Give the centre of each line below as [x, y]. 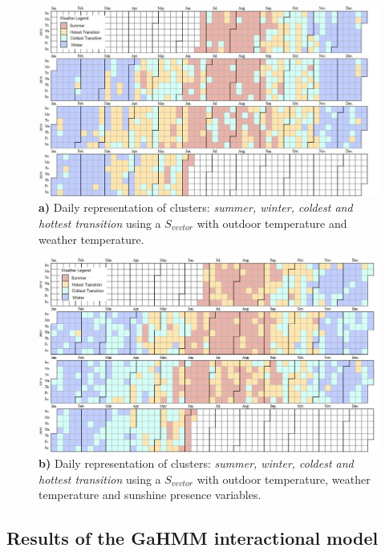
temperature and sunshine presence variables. [150, 495]
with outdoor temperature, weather [284, 479]
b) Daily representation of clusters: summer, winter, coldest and [196, 463]
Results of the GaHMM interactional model [192, 538]
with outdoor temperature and [272, 223]
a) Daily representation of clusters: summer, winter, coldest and [196, 207]
